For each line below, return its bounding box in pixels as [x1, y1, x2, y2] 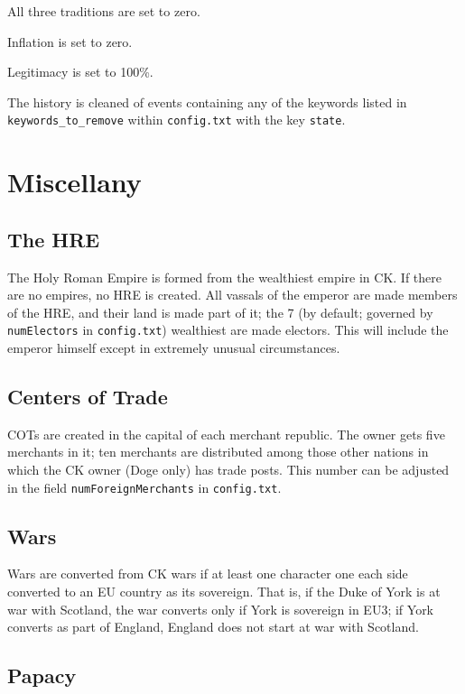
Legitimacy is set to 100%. [7, 62, 153, 81]
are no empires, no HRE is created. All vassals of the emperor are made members [7, 285, 458, 304]
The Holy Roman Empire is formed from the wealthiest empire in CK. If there [7, 267, 442, 286]
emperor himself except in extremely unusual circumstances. [7, 338, 340, 357]
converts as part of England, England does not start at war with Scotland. [7, 617, 419, 636]
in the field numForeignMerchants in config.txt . [7, 477, 282, 496]
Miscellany [7, 163, 142, 200]
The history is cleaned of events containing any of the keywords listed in [7, 92, 407, 111]
